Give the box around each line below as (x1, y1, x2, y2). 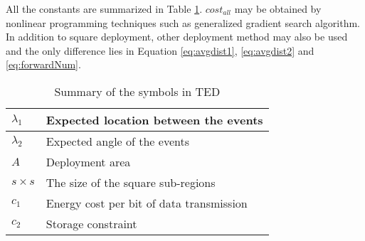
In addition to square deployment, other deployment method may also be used (6, 29, 348, 44)
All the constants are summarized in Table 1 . (6, 1, 203, 16)
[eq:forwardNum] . (6, 57, 81, 72)
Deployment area (46, 153, 131, 170)
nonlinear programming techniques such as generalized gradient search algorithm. (6, 15, 360, 30)
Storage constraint (46, 215, 137, 232)
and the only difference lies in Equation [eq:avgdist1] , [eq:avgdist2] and (6, 43, 314, 58)
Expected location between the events (46, 111, 263, 128)
